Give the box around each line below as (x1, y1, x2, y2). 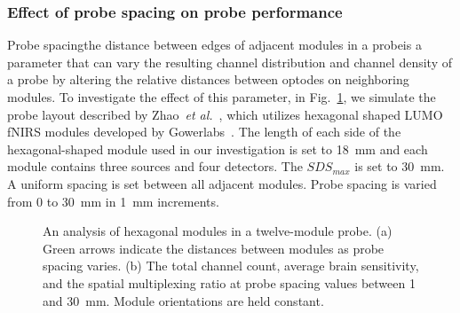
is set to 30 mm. (354, 157, 445, 176)
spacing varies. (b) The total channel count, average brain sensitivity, (43, 256, 419, 275)
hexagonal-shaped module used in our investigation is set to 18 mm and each (7, 139, 428, 158)
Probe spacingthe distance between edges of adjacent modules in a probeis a (7, 35, 422, 54)
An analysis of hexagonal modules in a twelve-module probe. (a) (43, 222, 393, 240)
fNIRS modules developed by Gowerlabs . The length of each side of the (7, 122, 401, 141)
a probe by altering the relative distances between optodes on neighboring (7, 70, 409, 89)
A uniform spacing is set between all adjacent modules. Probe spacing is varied (7, 174, 437, 192)
